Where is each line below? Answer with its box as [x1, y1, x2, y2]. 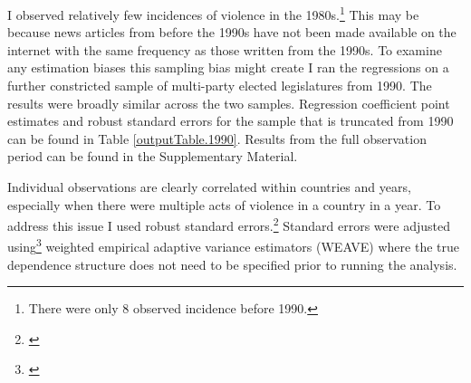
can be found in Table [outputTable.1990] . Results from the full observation [7, 129, 427, 148]
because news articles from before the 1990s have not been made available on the [7, 23, 457, 42]
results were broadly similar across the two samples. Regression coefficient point [7, 93, 450, 112]
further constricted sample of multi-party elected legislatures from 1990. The [7, 76, 432, 95]
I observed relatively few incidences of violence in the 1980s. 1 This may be [7, 3, 419, 24]
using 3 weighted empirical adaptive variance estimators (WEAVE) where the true [7, 235, 459, 256]
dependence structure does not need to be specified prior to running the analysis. [7, 254, 457, 273]
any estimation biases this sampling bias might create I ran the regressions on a [7, 58, 449, 77]
